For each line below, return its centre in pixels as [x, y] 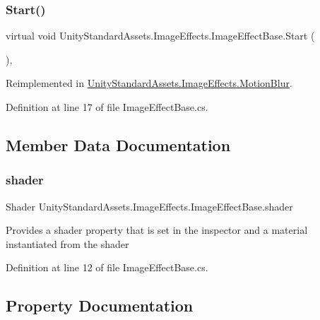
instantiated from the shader [67, 243]
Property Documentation [100, 306]
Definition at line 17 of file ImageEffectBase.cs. [107, 107]
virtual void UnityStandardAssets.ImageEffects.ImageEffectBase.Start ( [160, 36]
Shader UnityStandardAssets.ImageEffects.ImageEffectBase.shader [149, 206]
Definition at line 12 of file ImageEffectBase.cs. [107, 267]
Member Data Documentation [118, 144]
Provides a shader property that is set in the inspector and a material [157, 230]
